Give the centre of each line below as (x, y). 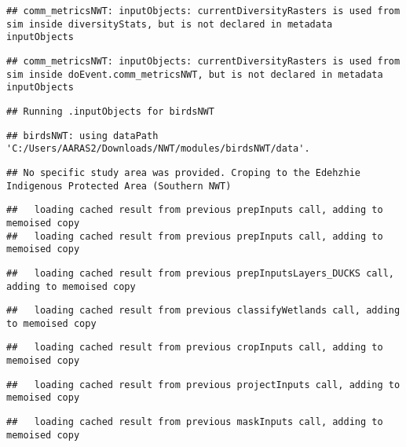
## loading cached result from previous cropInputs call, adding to (195, 348)
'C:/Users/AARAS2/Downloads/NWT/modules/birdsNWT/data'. (158, 149)
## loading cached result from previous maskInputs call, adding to (195, 422)
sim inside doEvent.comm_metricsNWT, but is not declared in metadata (195, 74)
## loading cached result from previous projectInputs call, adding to (203, 385)
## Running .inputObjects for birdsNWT (110, 111)
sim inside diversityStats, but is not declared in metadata (170, 24)
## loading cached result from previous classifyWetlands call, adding (203, 311)
